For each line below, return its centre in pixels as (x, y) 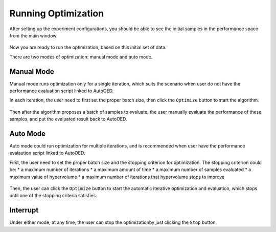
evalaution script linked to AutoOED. (47, 153)
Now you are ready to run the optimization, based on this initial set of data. (88, 47)
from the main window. (33, 35)
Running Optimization (57, 13)
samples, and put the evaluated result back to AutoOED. (68, 119)
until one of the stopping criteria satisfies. (53, 196)
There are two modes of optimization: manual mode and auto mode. (81, 57)
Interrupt (24, 210)
